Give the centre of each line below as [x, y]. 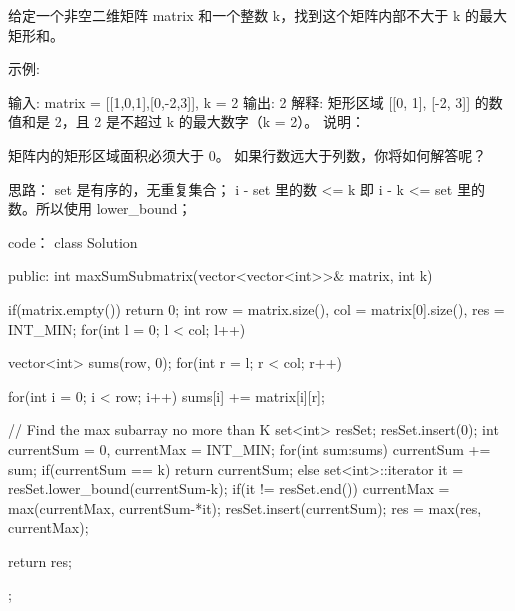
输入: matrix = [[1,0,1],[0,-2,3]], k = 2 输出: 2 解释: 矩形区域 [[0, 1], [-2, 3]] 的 [248, 101]
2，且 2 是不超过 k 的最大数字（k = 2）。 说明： [209, 121]
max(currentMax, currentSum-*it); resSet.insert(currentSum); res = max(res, [245, 507]
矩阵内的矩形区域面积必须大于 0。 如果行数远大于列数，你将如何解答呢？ [247, 154]
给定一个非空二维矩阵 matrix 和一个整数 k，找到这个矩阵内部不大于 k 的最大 [257, 15]
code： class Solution [73, 241]
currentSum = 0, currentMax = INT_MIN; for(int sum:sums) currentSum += [249, 448]
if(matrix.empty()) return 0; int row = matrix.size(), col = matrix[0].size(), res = [256, 308]
